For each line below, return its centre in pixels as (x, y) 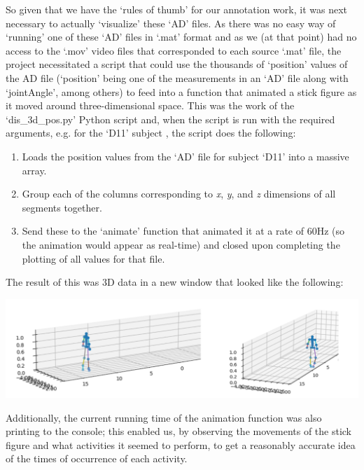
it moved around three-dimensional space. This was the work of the (150, 105)
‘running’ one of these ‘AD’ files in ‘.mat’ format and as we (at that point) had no (181, 37)
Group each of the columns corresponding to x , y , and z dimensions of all (179, 194)
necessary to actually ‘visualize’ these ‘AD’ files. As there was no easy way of (171, 23)
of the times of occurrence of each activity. (97, 458)
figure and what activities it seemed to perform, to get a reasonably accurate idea (181, 444)
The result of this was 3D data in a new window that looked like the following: (175, 282)
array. (34, 170)
